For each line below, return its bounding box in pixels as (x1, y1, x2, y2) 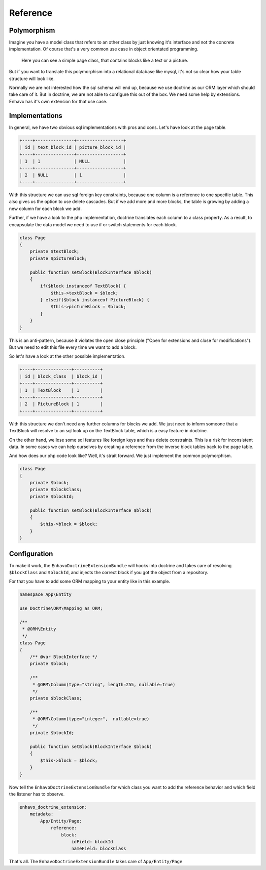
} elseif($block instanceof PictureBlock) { (40, 297, 150, 303)
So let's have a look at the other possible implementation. (9, 353, 126, 359)
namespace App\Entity (19, 592, 72, 597)
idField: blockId (71, 839, 113, 844)
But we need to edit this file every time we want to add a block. (9, 344, 137, 350)
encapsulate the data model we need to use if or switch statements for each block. (9, 221, 177, 227)
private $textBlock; (30, 249, 80, 254)
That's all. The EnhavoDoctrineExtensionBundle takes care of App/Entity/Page (9, 859, 183, 865)
